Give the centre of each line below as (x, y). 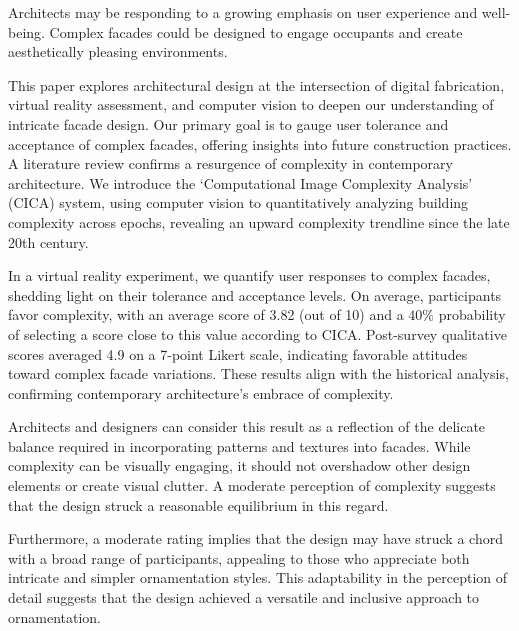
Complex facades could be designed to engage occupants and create (256, 31)
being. (26, 31)
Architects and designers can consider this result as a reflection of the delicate (247, 426)
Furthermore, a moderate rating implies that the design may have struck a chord (255, 538)
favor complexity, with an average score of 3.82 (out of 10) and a (206, 314)
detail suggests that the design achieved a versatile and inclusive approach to (244, 597)
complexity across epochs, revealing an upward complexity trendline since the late (259, 221)
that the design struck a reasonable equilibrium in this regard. (198, 504)
